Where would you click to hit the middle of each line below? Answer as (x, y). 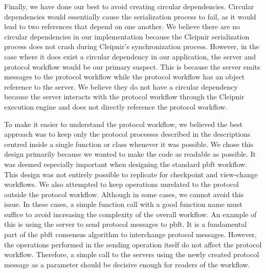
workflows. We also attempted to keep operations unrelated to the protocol (121, 184)
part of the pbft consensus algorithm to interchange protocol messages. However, (130, 234)
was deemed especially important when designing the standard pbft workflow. (126, 164)
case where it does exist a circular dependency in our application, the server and (130, 56)
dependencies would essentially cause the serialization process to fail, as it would (130, 16)
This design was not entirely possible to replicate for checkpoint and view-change (131, 174)
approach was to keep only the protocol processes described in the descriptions (127, 134)
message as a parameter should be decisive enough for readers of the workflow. (127, 264)
